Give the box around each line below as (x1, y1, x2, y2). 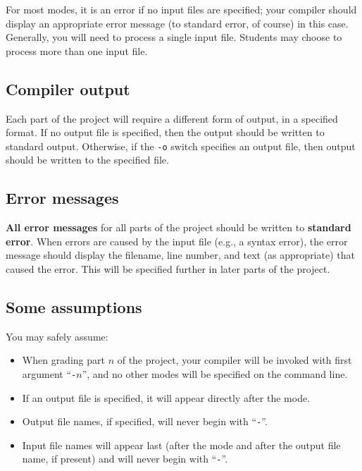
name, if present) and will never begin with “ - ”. (22, 451, 228, 466)
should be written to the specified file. (6, 152, 169, 167)
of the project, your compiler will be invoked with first (117, 353, 352, 367)
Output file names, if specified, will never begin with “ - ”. (22, 414, 268, 429)
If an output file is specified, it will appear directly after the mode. (22, 390, 311, 405)
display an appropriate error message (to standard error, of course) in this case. (6, 16, 349, 30)
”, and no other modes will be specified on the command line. (82, 366, 348, 381)
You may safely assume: (6, 329, 108, 343)
